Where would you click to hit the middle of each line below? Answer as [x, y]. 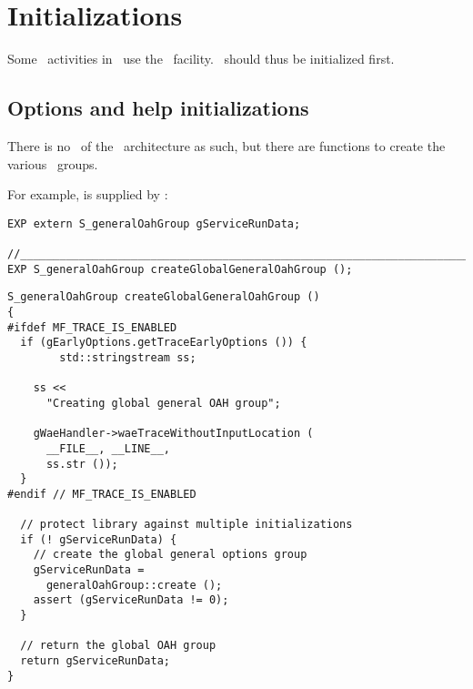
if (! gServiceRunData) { [99, 539]
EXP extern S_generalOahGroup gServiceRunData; [154, 223]
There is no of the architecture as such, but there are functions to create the [226, 145]
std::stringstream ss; [128, 357]
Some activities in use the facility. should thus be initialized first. [201, 59]
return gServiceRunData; [95, 661]
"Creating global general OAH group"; [163, 403]
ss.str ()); [82, 464]
